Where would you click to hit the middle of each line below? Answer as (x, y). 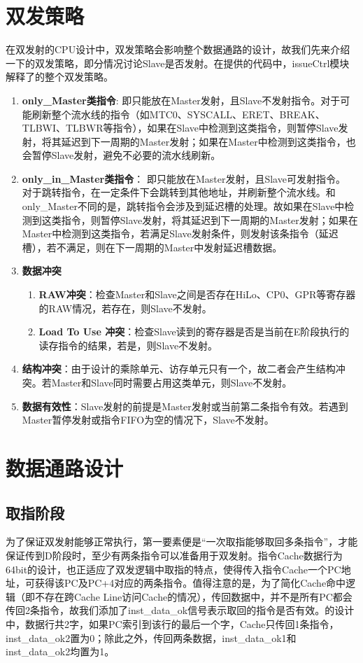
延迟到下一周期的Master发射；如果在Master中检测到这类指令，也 (208, 141)
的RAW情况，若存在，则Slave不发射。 (125, 308)
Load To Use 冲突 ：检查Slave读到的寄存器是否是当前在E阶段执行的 (194, 331)
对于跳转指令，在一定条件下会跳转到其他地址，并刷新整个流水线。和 (179, 192)
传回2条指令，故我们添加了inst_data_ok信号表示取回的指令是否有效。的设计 (180, 610)
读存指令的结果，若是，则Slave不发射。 (128, 345)
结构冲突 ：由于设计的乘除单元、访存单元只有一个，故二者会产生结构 (179, 369)
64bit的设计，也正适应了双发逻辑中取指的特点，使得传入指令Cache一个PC (173, 569)
